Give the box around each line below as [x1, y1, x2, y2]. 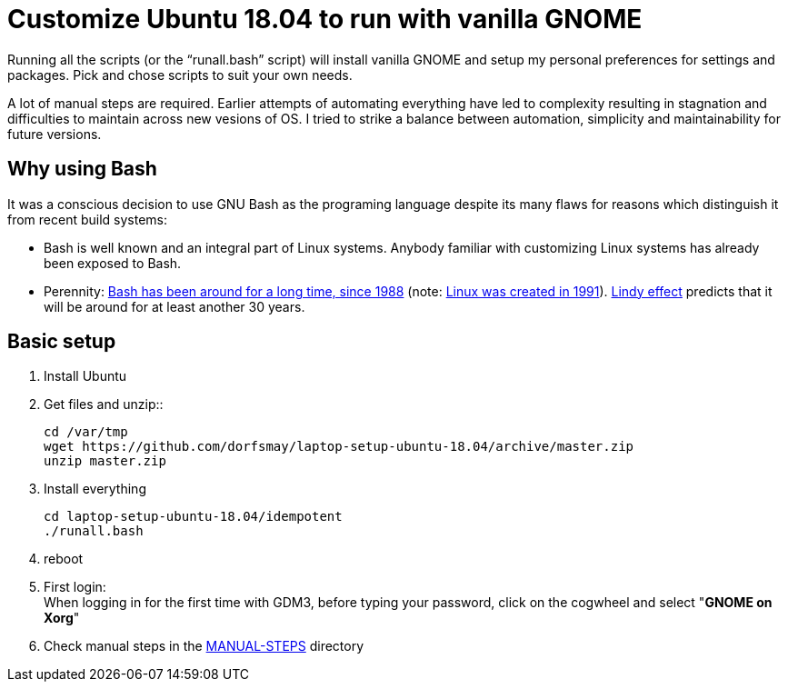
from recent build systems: [7, 211, 168, 227]
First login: [44, 579, 106, 595]
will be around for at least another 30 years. [44, 298, 305, 315]
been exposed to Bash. [44, 255, 182, 271]
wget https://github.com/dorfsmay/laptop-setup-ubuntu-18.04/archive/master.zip [44, 439, 634, 454]
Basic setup [7, 330, 116, 354]
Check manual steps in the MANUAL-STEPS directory [44, 638, 364, 654]
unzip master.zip [44, 454, 166, 469]
